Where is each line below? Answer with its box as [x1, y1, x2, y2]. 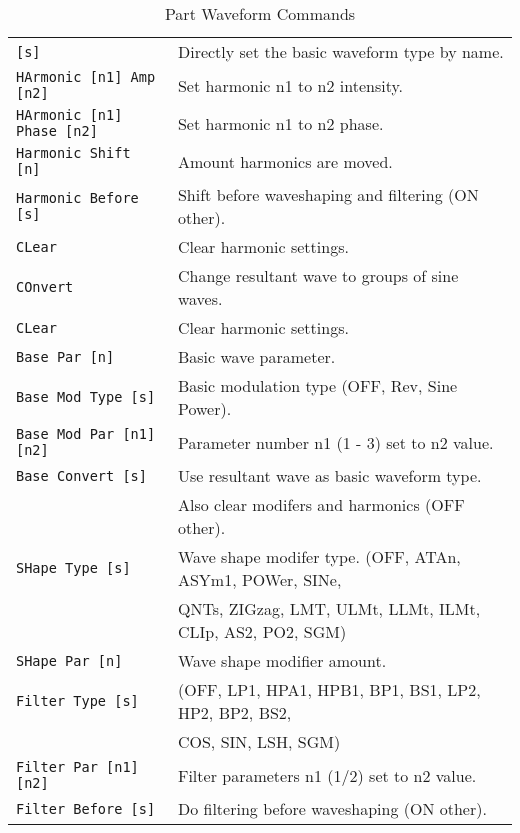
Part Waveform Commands [164, 2, 356, 25]
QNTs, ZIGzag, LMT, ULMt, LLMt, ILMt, [177, 597, 481, 620]
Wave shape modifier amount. [177, 649, 387, 672]
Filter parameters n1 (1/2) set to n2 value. [177, 763, 477, 787]
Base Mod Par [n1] [16, 426, 156, 442]
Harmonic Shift [16, 145, 131, 161]
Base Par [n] [16, 348, 115, 365]
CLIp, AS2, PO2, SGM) [177, 620, 347, 643]
